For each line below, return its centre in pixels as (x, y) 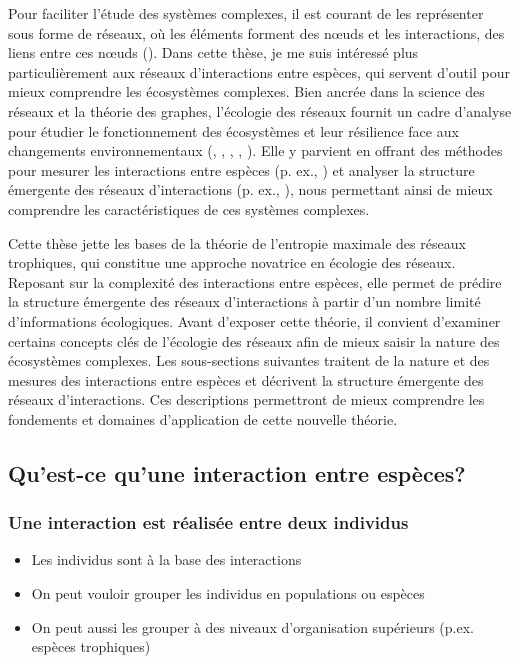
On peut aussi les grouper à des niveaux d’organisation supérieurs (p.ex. (252, 626)
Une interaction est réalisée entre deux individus (208, 522)
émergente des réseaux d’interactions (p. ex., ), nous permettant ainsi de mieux (250, 189)
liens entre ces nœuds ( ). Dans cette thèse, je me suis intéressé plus (213, 52)
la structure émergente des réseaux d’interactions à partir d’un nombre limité (244, 301)
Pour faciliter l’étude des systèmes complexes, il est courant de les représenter (246, 13)
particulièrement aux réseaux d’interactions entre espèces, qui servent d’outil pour (259, 71)
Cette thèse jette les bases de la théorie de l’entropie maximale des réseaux (237, 242)
